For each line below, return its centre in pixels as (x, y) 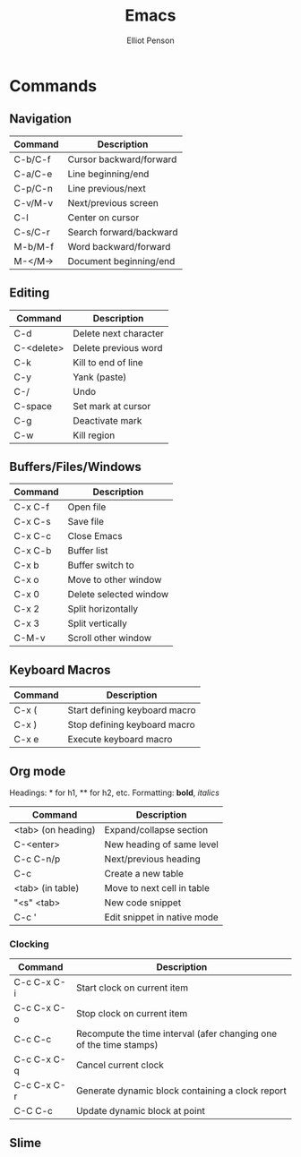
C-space (33, 406)
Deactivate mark (107, 420)
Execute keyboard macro (120, 740)
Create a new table (144, 874)
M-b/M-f (34, 246)
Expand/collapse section (156, 830)
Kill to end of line (108, 362)
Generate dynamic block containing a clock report (181, 1091)
